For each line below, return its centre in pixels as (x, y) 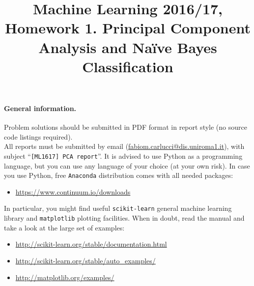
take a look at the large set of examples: (64, 227)
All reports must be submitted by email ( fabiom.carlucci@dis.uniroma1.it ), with (124, 146)
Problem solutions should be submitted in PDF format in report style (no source (126, 127)
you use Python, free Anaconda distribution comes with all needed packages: (119, 175)
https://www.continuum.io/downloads (73, 191)
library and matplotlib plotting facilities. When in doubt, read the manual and (124, 218)
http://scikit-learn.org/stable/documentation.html (91, 244)
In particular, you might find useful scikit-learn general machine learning (118, 208)
